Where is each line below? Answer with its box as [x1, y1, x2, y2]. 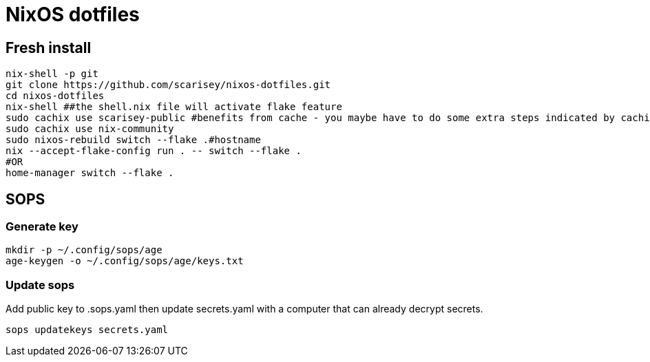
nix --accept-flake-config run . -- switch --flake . [6, 145, 302, 157]
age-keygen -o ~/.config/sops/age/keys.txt [6, 255, 244, 267]
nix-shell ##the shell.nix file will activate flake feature [6, 101, 342, 113]
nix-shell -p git [6, 68, 98, 80]
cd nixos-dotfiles [6, 90, 105, 102]
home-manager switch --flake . [6, 167, 174, 179]
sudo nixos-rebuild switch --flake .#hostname [6, 134, 261, 146]
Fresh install [6, 39, 92, 56]
